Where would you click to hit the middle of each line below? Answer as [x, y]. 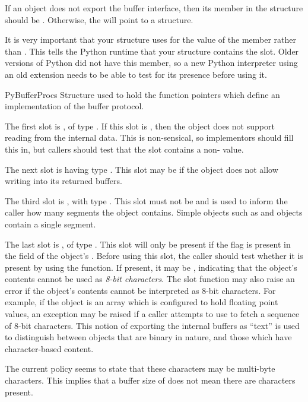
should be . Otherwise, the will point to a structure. [99, 19]
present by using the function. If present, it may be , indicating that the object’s [151, 267]
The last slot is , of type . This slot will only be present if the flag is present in [148, 244]
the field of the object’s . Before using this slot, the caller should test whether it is [154, 256]
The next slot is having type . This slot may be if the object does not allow [142, 169]
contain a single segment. [50, 224]
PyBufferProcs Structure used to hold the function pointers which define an [142, 94]
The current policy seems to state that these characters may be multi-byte [140, 368]
